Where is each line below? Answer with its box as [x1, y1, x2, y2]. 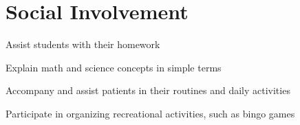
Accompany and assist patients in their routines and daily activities [6, 83, 290, 98]
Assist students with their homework [6, 37, 160, 52]
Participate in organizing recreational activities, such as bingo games [6, 106, 295, 120]
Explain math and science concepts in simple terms [6, 60, 222, 74]
